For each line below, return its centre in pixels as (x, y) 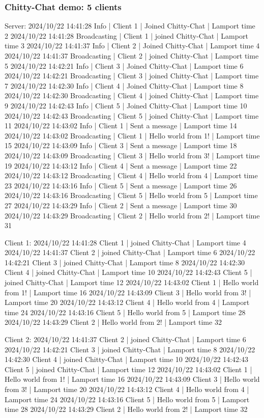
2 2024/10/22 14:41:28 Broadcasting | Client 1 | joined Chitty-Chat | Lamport (126, 35)
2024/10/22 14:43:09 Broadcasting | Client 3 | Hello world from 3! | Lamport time (132, 155)
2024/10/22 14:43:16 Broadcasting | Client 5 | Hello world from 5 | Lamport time (131, 195)
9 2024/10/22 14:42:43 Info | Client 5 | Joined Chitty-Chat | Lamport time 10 (126, 105)
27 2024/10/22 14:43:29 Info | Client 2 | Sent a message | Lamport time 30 (121, 205)
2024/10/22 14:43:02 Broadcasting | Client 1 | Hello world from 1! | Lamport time (132, 135)
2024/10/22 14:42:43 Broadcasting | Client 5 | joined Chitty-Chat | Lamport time (132, 115)
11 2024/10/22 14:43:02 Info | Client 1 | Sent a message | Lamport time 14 (121, 126)
